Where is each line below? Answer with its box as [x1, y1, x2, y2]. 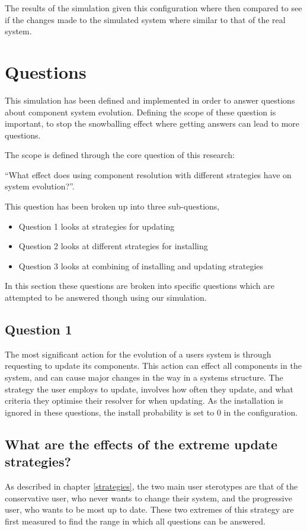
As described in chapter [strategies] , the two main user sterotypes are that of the [5, 479, 298, 492]
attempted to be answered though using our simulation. [5, 291, 207, 304]
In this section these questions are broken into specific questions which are [5, 279, 274, 292]
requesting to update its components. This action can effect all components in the [5, 359, 302, 372]
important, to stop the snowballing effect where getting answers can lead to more [5, 117, 300, 130]
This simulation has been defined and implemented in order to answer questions [5, 94, 295, 106]
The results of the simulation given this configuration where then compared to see [5, 2, 302, 14]
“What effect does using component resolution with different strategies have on [5, 168, 292, 181]
